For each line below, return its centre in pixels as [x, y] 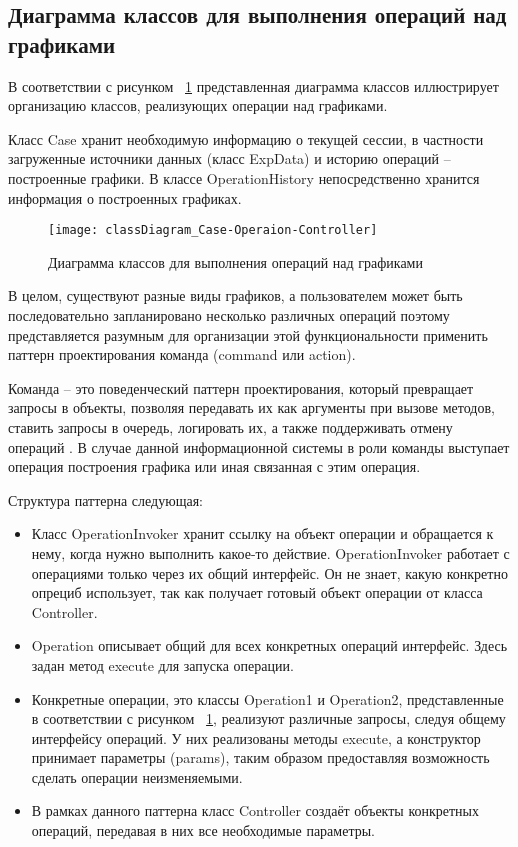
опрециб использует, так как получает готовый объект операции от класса [257, 592]
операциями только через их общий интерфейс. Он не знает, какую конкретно [269, 572]
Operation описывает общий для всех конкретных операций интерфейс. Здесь [269, 645]
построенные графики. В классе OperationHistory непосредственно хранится [244, 177]
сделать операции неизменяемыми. [137, 776]
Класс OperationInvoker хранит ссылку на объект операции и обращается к [262, 533]
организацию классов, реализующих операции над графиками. [198, 105]
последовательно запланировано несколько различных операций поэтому [229, 315]
